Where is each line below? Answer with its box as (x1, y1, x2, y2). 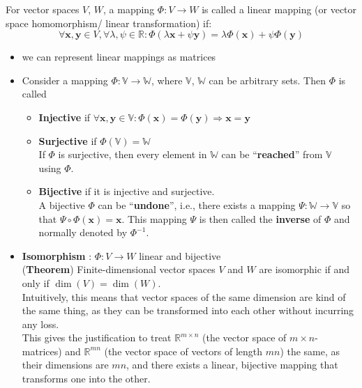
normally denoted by (38, 225, 128, 240)
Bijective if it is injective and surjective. (38, 184, 215, 199)
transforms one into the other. (22, 371, 151, 386)
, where (151, 72, 183, 87)
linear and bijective (139, 248, 221, 263)
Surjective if (38, 133, 97, 148)
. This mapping (121, 211, 187, 226)
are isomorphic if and (259, 262, 350, 277)
